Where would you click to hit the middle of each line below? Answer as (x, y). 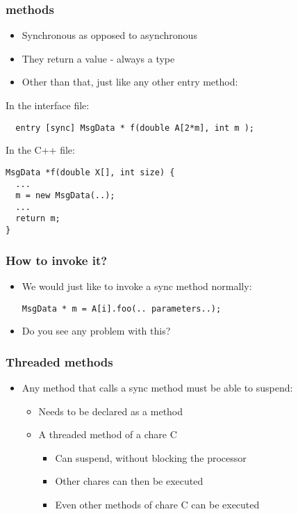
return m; (38, 219)
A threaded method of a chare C (108, 434)
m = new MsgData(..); (65, 196)
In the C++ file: (40, 150)
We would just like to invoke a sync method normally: (137, 286)
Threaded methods (59, 361)
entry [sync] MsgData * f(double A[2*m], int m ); (135, 128)
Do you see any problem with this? (96, 331)
